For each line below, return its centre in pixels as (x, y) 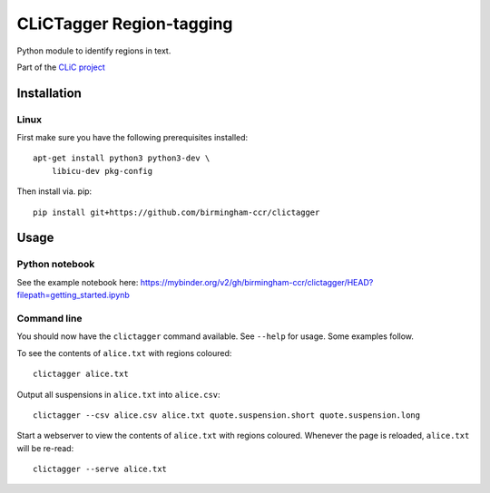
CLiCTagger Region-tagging (125, 24)
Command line (49, 318)
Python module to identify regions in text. (94, 51)
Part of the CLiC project (61, 67)
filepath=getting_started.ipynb (73, 295)
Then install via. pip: (54, 191)
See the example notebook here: (78, 282)
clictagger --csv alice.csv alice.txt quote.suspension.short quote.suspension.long (227, 415)
